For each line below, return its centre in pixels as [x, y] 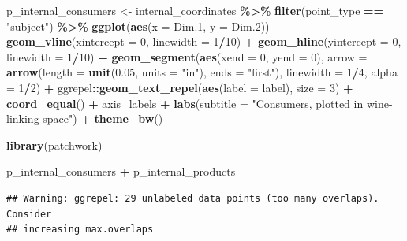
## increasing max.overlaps [80, 230]
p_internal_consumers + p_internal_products [121, 171]
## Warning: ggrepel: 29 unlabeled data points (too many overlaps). [193, 198]
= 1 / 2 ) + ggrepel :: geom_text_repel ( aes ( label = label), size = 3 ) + [180, 87]
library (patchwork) [54, 145]
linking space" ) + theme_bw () [85, 119]
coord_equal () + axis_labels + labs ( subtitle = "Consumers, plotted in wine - [200, 103]
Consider [29, 214]
